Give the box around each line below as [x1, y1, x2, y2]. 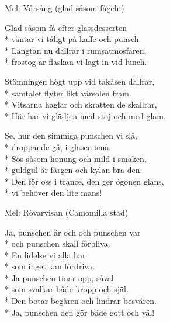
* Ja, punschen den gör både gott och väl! [5, 306, 155, 318]
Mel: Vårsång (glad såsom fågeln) [5, 2, 124, 13]
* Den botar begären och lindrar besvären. [5, 295, 157, 307]
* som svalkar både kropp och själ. [5, 283, 129, 295]
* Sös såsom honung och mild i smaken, [5, 152, 147, 164]
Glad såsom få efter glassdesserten [5, 21, 127, 33]
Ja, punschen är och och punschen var [5, 226, 141, 238]
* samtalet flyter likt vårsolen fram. [5, 86, 131, 99]
